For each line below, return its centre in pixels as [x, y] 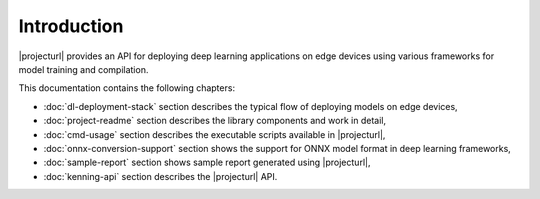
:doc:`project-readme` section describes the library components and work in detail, [215, 121]
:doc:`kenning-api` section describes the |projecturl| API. [160, 176]
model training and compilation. [83, 69]
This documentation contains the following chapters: [126, 88]
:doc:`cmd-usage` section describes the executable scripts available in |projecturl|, [214, 134]
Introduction [71, 26]
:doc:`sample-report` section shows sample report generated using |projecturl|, [207, 162]
